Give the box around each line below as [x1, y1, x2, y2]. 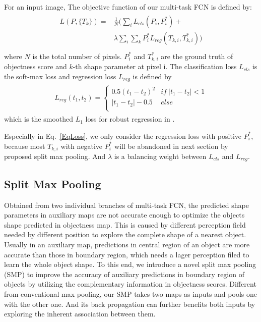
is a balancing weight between [114, 151, 207, 162]
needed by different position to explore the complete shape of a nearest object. [4, 229, 246, 240]
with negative [60, 140, 103, 151]
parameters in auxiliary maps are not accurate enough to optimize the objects [4, 209, 245, 220]
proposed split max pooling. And [4, 151, 106, 162]
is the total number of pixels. [32, 50, 122, 61]
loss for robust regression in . [85, 114, 175, 124]
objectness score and [4, 61, 67, 72]
